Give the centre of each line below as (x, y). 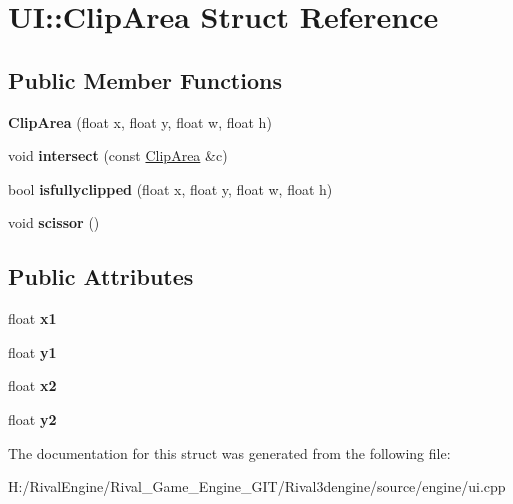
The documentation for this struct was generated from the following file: (229, 452)
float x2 (32, 385)
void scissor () (54, 222)
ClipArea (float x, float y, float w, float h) (140, 121)
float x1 (32, 318)
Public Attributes (101, 276)
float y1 (32, 351)
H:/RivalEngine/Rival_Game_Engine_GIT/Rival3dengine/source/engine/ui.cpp (257, 486)
